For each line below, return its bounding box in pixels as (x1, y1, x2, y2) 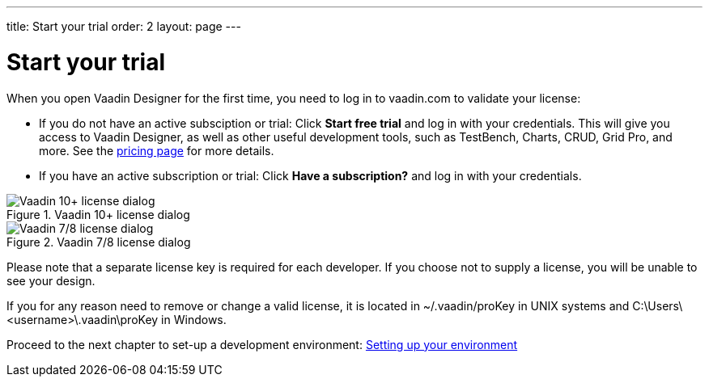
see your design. (6, 273, 96, 288)
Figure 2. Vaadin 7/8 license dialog (6, 234, 191, 249)
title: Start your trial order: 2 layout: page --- (6, 19, 241, 33)
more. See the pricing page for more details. (39, 143, 274, 158)
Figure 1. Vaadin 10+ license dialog (6, 207, 190, 221)
